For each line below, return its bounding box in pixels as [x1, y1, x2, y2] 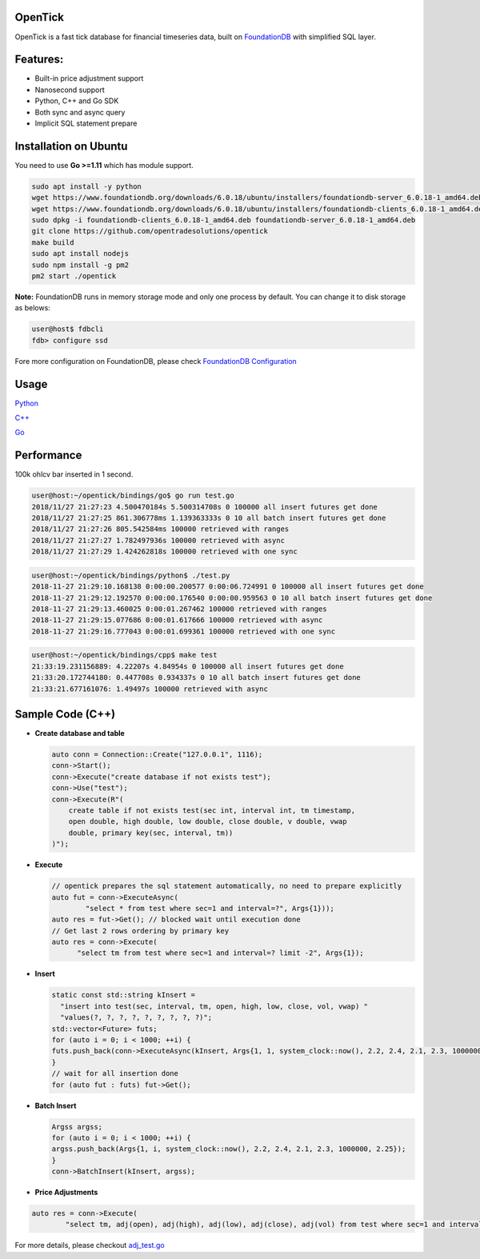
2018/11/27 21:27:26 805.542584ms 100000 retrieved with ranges [31, 525, 290, 534]
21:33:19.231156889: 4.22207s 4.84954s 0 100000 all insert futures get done [31, 661, 344, 671]
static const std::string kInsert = [51, 990, 196, 1000]
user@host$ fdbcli [31, 325, 104, 334]
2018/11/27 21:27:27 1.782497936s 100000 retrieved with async [31, 536, 286, 545]
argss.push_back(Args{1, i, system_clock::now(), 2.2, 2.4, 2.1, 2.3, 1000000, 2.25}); [51, 1145, 406, 1153]
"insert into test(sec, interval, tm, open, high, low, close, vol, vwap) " [60, 1001, 368, 1011]
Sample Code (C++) [14, 707, 116, 721]
